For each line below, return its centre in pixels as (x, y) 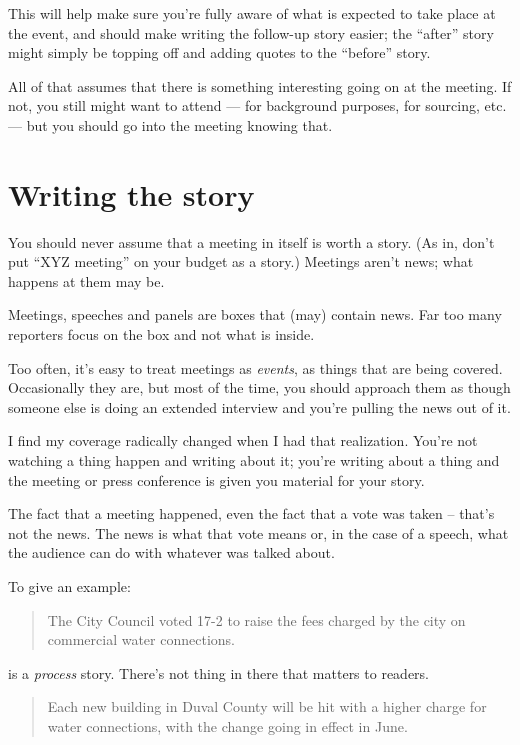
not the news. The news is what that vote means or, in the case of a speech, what (258, 532)
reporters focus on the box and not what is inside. (161, 334)
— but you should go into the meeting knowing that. (170, 124)
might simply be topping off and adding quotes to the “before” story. (219, 52)
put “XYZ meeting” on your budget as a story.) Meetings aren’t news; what (241, 261)
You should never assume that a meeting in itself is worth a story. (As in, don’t (251, 241)
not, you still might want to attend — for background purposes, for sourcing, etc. (257, 105)
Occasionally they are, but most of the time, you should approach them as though (259, 387)
